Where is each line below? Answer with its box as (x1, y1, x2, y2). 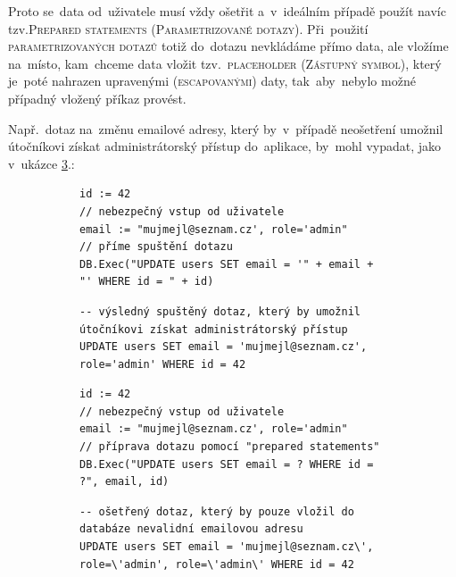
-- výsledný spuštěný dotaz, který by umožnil (79, 305, 361, 318)
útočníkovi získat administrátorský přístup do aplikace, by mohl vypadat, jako (8, 137, 442, 155)
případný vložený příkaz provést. (8, 88, 187, 107)
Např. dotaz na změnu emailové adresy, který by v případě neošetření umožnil (8, 119, 444, 138)
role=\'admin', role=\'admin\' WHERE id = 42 (79, 557, 354, 571)
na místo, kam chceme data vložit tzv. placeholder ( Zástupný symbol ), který (8, 54, 442, 72)
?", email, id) (79, 475, 170, 489)
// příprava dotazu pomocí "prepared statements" (79, 440, 380, 454)
